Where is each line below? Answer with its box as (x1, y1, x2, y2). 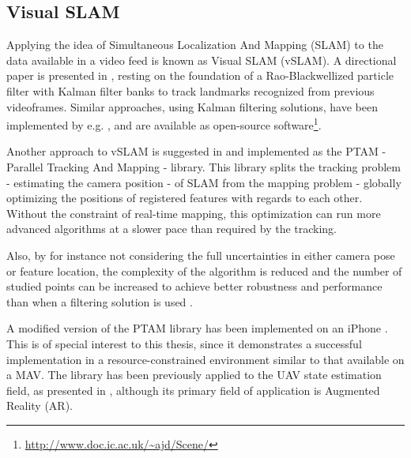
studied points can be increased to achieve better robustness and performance (6, 278, 383, 295)
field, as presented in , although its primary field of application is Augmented (6, 381, 380, 398)
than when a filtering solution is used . (6, 293, 193, 310)
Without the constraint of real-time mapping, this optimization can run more (6, 205, 381, 221)
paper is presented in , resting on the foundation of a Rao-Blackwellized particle (6, 67, 394, 84)
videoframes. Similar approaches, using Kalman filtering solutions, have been (6, 98, 378, 114)
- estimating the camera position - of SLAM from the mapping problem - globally (6, 174, 402, 190)
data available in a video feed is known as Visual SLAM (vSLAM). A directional (6, 51, 397, 68)
